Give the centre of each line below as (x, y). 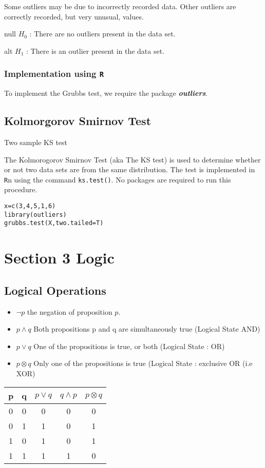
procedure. (21, 189)
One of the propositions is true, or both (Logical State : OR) (129, 346)
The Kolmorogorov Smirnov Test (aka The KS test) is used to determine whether (132, 159)
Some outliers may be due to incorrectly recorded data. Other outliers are (120, 6)
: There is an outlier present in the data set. (95, 50)
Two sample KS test (36, 142)
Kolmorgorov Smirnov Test (78, 121)
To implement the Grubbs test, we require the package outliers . (106, 93)
